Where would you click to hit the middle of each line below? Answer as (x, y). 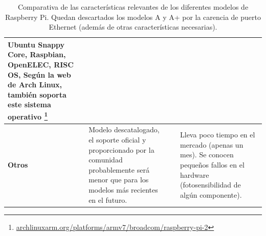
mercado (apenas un (212, 144)
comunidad (106, 160)
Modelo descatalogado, (124, 129)
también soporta (37, 94)
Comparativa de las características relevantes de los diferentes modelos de (133, 7)
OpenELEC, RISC (41, 64)
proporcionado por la (121, 149)
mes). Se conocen (207, 155)
